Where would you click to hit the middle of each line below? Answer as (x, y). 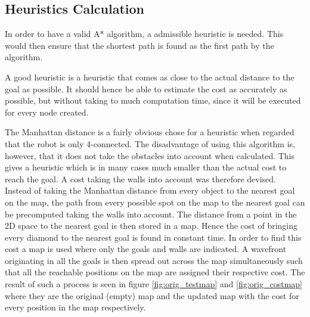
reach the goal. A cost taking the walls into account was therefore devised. (140, 178)
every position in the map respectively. (75, 307)
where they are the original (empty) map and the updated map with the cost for (152, 295)
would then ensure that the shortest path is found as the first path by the (139, 45)
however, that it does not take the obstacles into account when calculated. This (150, 155)
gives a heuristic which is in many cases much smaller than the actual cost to (146, 167)
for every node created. (47, 112)
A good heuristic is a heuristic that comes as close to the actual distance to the (150, 77)
